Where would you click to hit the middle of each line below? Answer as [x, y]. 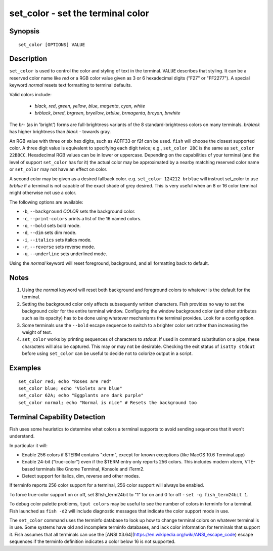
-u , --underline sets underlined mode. [64, 254]
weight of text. [37, 332]
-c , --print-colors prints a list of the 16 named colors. [82, 218]
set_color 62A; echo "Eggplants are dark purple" [81, 396]
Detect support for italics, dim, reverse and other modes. [81, 476]
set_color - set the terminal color [79, 13]
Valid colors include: [30, 94]
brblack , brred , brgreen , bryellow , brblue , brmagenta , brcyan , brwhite [107, 113]
